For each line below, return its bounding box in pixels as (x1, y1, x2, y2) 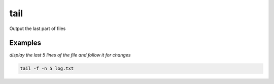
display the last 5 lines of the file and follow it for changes (9, 52, 131, 58)
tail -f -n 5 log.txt (20, 66, 74, 71)
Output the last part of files (9, 25, 66, 32)
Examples (9, 39, 42, 47)
